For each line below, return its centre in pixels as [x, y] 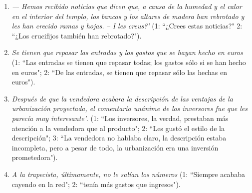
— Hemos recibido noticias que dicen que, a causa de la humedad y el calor [127, 6]
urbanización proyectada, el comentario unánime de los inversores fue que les [129, 108]
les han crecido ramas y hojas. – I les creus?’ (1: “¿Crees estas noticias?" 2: [127, 26]
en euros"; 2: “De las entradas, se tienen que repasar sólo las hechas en [119, 72]
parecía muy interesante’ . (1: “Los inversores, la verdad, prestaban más [120, 118]
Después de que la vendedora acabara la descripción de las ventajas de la [122, 98]
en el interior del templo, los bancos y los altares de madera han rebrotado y [128, 16]
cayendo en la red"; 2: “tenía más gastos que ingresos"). [96, 184]
